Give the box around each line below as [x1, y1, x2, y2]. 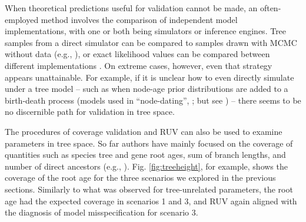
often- [260, 2, 281, 14]
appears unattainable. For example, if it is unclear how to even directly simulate [5, 71, 294, 83]
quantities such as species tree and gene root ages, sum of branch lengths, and [5, 148, 286, 161]
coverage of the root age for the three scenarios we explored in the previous [5, 171, 276, 184]
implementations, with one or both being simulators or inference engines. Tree [5, 25, 287, 37]
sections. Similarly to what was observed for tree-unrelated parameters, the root [5, 183, 293, 195]
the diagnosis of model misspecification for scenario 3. [5, 206, 198, 218]
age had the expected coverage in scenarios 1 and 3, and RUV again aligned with [5, 194, 297, 207]
